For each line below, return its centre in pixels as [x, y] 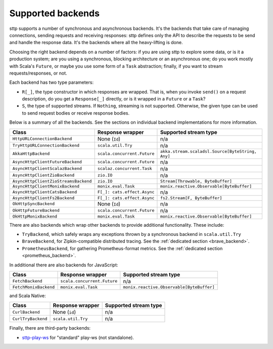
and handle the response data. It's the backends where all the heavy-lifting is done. [96, 43]
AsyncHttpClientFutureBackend [47, 162]
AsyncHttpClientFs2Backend [43, 198]
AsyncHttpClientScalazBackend [47, 169]
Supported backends [54, 13]
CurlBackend [26, 312]
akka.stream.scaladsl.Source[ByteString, [209, 151]
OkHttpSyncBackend [34, 204]
